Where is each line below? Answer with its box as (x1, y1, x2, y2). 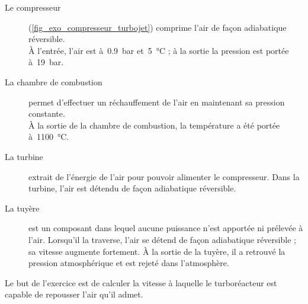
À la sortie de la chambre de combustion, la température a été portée (28, 119, 280, 131)
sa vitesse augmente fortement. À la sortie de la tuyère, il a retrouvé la (28, 245, 285, 257)
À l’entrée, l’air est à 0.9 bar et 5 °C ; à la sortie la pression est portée (28, 44, 289, 56)
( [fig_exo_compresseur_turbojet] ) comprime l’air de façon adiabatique (28, 21, 287, 33)
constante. (28, 107, 65, 120)
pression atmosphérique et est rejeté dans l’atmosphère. (28, 257, 229, 269)
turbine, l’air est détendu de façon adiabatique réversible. (28, 182, 236, 194)
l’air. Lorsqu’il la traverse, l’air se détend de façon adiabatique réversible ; (28, 233, 296, 245)
